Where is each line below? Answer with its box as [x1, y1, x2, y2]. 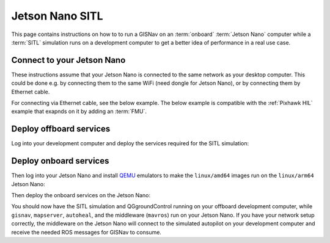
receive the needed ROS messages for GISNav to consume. [11, 228, 162, 236]
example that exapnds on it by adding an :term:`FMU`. [11, 107, 147, 115]
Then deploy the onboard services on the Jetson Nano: [11, 192, 151, 198]
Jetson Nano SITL [11, 9, 103, 23]
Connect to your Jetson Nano [11, 55, 126, 65]
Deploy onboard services [11, 156, 109, 166]
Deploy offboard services [11, 124, 111, 134]
